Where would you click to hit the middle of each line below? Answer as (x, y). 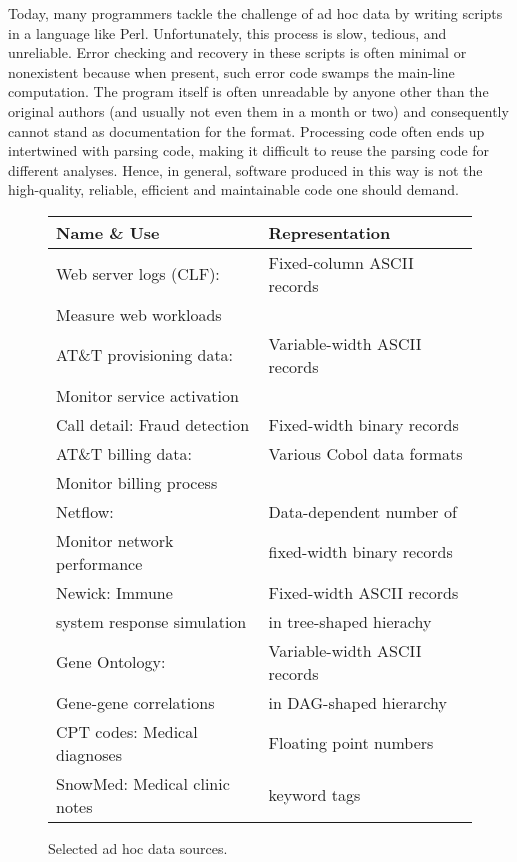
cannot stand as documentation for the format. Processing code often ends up (246, 130)
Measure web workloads (139, 314)
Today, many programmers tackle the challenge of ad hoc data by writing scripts (255, 13)
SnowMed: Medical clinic (143, 783)
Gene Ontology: (111, 662)
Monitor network (115, 540)
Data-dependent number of (362, 511)
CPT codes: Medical (127, 731)
